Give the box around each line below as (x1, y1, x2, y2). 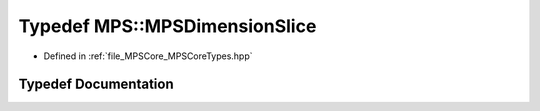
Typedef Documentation (18, 76, 174, 93)
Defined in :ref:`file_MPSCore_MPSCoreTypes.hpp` (43, 50, 254, 62)
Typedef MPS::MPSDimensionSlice (18, 15, 317, 37)
